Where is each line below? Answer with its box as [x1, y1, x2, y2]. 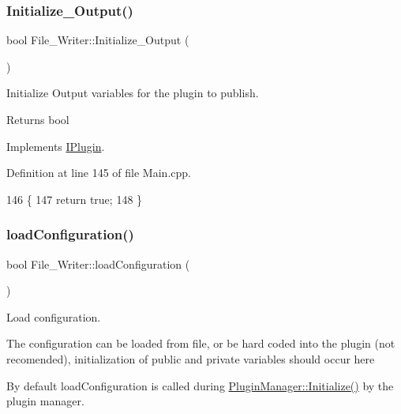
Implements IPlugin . [6, 137, 105, 154]
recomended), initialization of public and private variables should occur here [6, 350, 375, 367]
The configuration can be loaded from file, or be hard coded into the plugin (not [6, 335, 395, 352]
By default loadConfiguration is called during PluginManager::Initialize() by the [6, 377, 394, 393]
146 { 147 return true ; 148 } [6, 190, 143, 207]
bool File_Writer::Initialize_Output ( [6, 32, 189, 48]
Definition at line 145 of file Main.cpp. [6, 164, 191, 181]
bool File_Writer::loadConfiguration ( [6, 255, 190, 272]
